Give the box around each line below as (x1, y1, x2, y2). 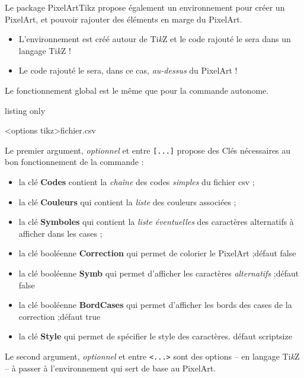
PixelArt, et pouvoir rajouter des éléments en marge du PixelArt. (5, 12, 242, 25)
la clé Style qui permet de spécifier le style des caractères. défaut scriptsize (18, 330, 292, 342)
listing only (5, 104, 46, 116)
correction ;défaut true (18, 310, 101, 322)
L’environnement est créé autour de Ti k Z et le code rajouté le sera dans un (18, 33, 291, 45)
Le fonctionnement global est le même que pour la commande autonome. (5, 84, 269, 96)
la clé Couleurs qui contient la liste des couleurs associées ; (18, 195, 236, 208)
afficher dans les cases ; (18, 227, 103, 239)
